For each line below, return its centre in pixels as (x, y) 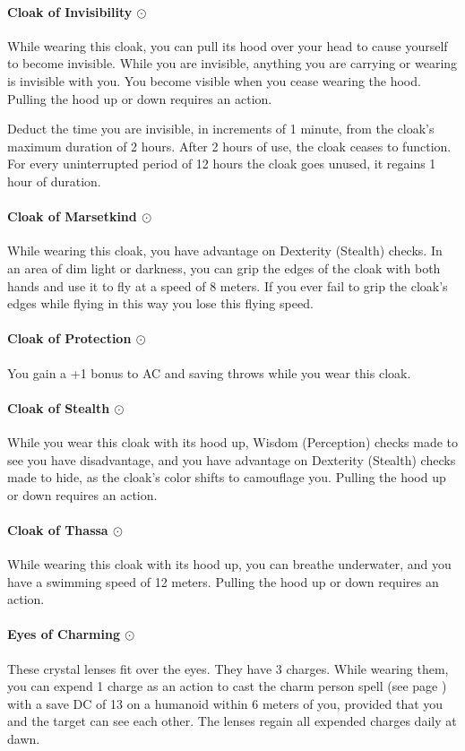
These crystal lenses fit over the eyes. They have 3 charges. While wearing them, (228, 668)
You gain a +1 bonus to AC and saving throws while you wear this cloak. (209, 372)
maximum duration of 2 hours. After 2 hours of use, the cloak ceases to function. (229, 146)
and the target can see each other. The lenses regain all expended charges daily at (232, 721)
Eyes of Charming (64, 634)
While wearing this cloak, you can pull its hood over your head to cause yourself (228, 45)
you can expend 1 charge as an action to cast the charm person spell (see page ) (227, 686)
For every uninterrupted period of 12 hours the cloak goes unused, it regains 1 (222, 164)
